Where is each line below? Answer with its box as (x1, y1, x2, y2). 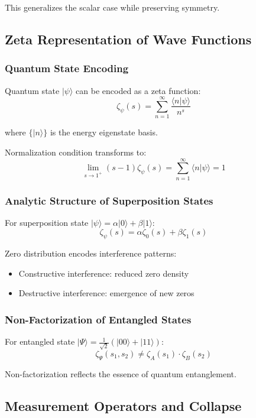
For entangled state (5, 335, 75, 348)
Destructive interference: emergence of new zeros (18, 287, 195, 299)
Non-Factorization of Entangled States (5, 312, 192, 326)
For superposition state (5, 216, 89, 228)
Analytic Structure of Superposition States (5, 193, 213, 208)
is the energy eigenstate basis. (50, 126, 158, 138)
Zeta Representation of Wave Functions (5, 30, 252, 48)
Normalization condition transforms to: (5, 145, 147, 158)
